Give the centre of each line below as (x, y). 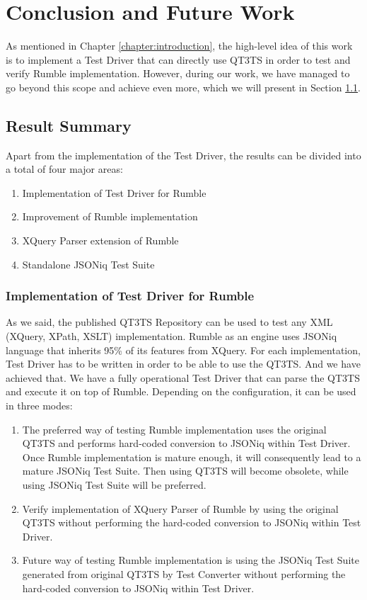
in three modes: (39, 406)
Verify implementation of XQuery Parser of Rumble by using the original (180, 508)
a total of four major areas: (64, 169)
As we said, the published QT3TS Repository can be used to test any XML (169, 322)
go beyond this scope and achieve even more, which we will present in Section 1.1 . (183, 87)
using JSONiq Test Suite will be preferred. (114, 485)
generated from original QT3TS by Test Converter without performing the (184, 573)
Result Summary (69, 125)
